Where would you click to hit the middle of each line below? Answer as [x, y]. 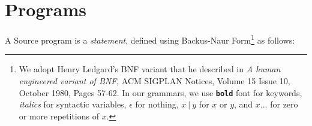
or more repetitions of [59, 116]
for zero [284, 104]
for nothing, [157, 104]
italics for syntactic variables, [73, 104]
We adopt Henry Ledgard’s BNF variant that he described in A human [150, 69]
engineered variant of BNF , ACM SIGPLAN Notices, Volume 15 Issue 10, [154, 80]
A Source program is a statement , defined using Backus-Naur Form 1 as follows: [150, 39]
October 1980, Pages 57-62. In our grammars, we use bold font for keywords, [160, 92]
